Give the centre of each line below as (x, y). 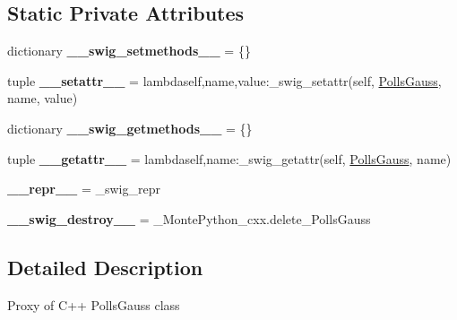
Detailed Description (105, 267)
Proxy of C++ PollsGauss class (94, 304)
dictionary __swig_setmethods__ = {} (129, 51)
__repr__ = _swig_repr (84, 189)
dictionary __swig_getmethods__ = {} (130, 128)
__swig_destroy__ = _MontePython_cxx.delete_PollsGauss (189, 218)
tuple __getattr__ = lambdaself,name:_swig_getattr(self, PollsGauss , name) (229, 158)
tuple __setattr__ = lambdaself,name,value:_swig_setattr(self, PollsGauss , (224, 80)
